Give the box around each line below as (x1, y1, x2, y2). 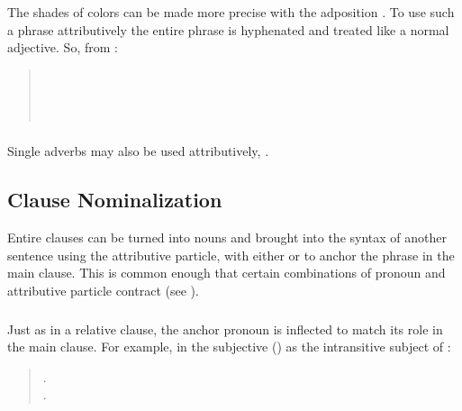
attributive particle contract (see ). (7, 280, 199, 299)
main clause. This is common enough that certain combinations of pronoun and (7, 263, 446, 282)
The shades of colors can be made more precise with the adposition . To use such (7, 2, 455, 21)
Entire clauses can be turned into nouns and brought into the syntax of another (7, 228, 447, 247)
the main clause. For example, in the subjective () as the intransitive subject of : (7, 337, 451, 356)
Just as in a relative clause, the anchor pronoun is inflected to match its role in (7, 319, 443, 338)
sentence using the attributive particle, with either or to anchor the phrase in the (7, 245, 455, 264)
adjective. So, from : (7, 38, 118, 57)
